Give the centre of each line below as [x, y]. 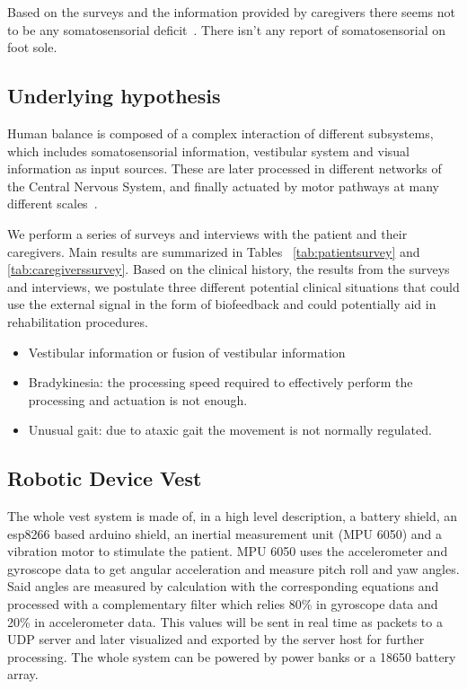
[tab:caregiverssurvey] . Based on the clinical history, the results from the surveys [229, 269]
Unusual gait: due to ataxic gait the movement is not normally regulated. [230, 430]
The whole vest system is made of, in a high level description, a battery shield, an [233, 516]
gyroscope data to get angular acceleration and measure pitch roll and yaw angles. [233, 568]
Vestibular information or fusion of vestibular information [187, 352]
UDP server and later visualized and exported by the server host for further [216, 639]
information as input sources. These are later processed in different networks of [225, 168]
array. [23, 674]
